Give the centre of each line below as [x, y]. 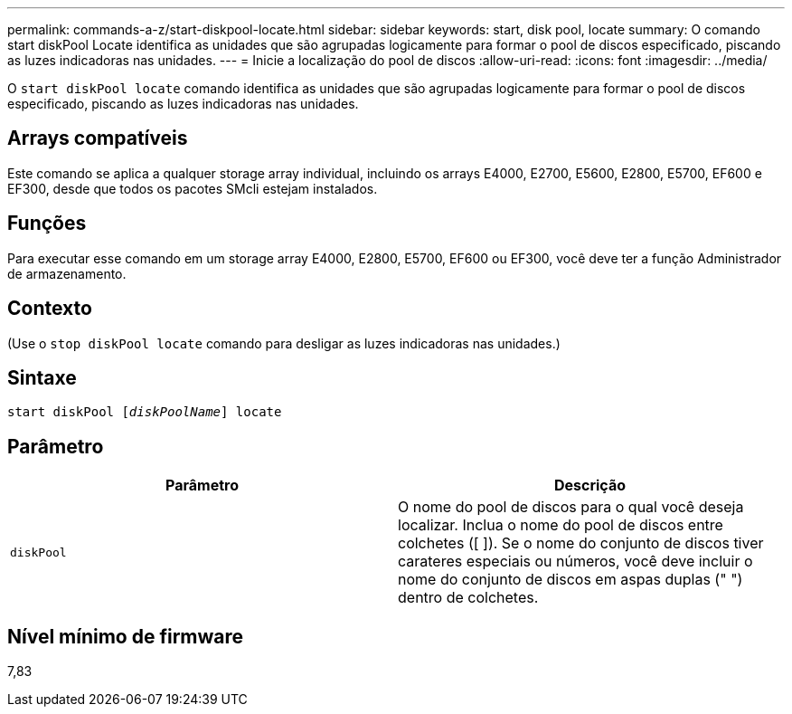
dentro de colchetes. [468, 598]
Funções [47, 224]
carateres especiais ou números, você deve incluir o [575, 562]
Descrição [590, 486]
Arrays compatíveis [98, 138]
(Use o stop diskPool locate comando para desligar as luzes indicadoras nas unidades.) [284, 343]
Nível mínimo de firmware [126, 636]
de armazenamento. [67, 273]
